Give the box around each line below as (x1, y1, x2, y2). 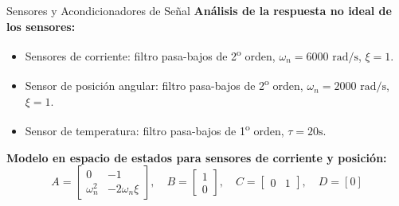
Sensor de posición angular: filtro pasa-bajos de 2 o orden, (25, 75, 303, 94)
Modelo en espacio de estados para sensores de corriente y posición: (6, 149, 387, 165)
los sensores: (6, 17, 76, 34)
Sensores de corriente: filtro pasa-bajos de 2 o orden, (25, 45, 276, 64)
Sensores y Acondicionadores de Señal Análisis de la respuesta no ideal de (6, 2, 392, 18)
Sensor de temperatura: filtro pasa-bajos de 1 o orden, (25, 120, 284, 138)
